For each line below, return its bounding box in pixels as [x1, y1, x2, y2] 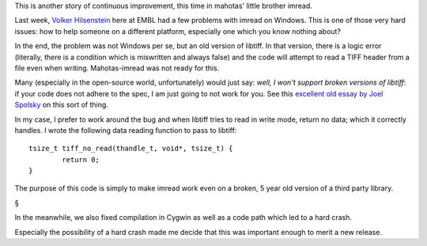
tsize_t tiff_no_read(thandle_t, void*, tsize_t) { [28, 144, 233, 153]
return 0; [62, 155, 100, 164]
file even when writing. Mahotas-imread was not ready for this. [14, 63, 220, 73]
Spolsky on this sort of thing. [14, 100, 108, 110]
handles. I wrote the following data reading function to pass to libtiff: [14, 125, 237, 134]
